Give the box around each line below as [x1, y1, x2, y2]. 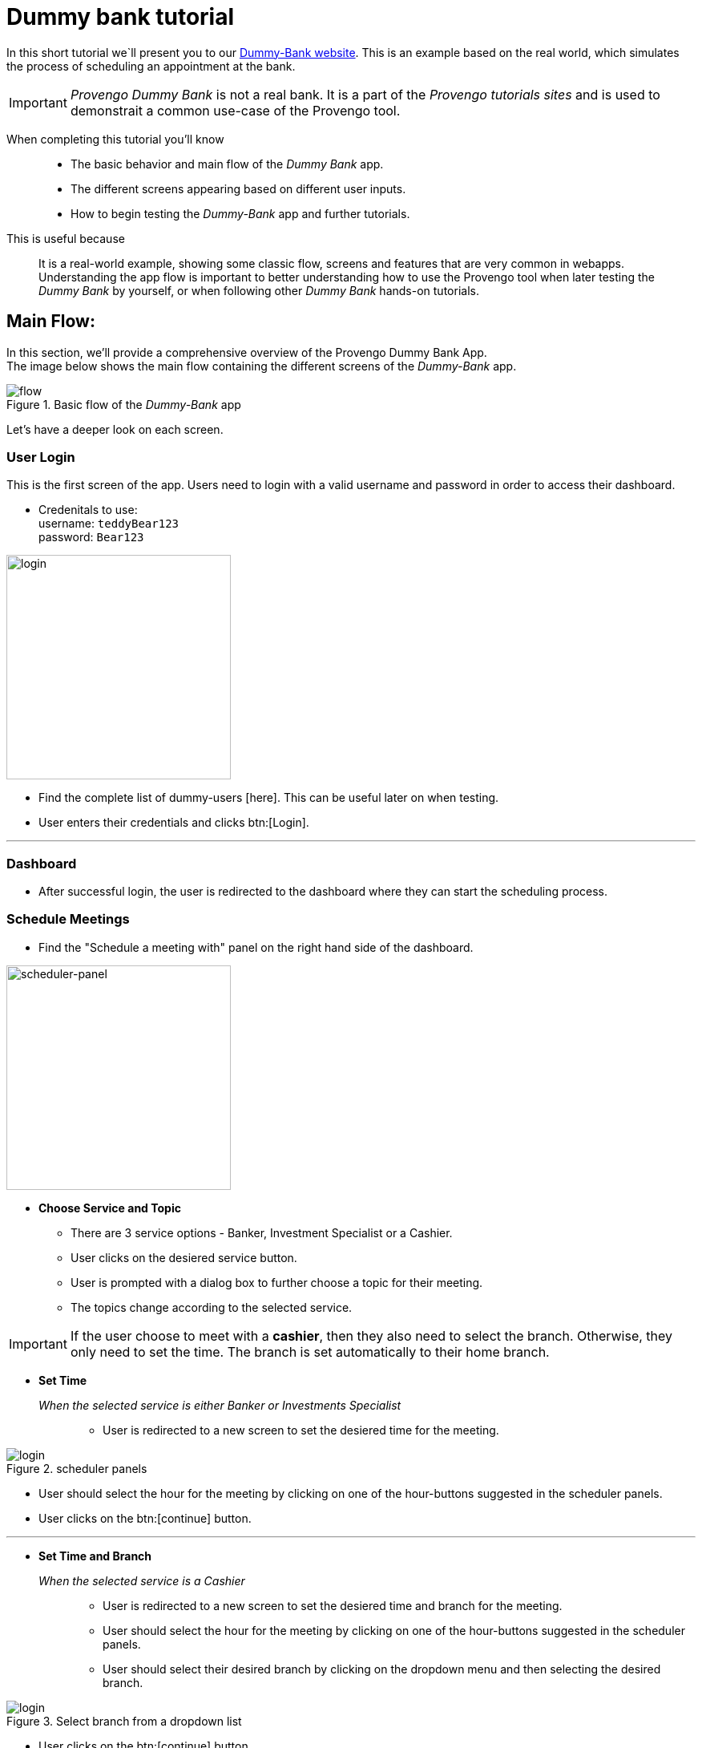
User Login [6, 448, 75, 465]
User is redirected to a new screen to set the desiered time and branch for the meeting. [103, 1598, 563, 1612]
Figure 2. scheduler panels [6, 1461, 147, 1475]
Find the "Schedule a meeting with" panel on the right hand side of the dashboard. [38, 940, 474, 954]
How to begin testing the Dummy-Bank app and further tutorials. [71, 206, 410, 221]
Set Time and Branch [38, 1548, 152, 1563]
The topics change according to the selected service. [71, 1300, 353, 1314]
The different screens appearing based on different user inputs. [71, 181, 406, 196]
